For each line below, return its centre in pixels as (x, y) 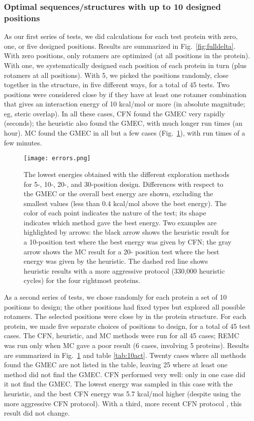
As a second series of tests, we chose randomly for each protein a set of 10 (115, 297)
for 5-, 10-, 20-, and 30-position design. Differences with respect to (124, 184)
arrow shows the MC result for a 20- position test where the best (122, 251)
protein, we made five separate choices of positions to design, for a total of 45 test (127, 326)
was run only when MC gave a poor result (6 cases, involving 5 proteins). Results (127, 345)
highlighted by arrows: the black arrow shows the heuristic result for (127, 232)
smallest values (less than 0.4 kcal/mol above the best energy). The (125, 203)
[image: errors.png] (57, 158)
